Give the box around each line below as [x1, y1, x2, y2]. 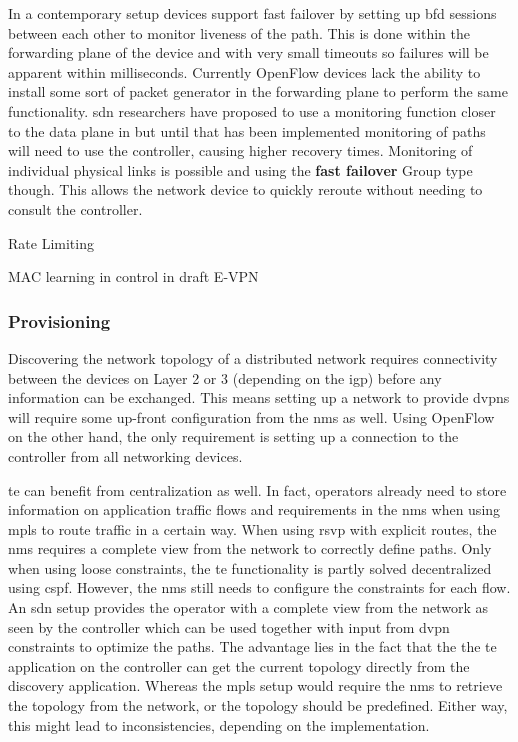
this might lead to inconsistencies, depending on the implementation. [8, 714, 430, 735]
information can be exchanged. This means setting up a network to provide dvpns [8, 387, 510, 408]
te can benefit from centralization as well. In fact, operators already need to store [8, 479, 507, 500]
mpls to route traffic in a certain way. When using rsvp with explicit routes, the [8, 518, 497, 539]
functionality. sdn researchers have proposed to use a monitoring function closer [8, 100, 496, 121]
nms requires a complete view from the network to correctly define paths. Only [8, 538, 492, 559]
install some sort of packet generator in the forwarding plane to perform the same [8, 81, 508, 102]
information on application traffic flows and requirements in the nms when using [8, 499, 501, 520]
